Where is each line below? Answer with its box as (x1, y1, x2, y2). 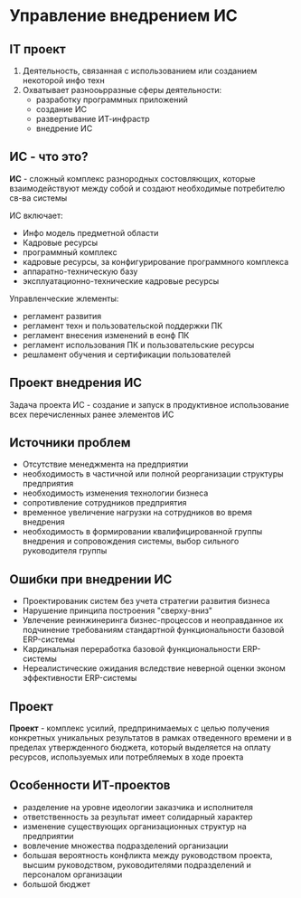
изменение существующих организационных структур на (22, 820, 247, 832)
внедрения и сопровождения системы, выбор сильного (22, 535, 240, 547)
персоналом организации (22, 869, 123, 880)
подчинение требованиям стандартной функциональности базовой (22, 625, 285, 636)
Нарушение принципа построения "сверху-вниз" (22, 605, 213, 616)
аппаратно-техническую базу (22, 266, 138, 277)
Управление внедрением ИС (9, 5, 238, 26)
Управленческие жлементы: (9, 293, 119, 304)
